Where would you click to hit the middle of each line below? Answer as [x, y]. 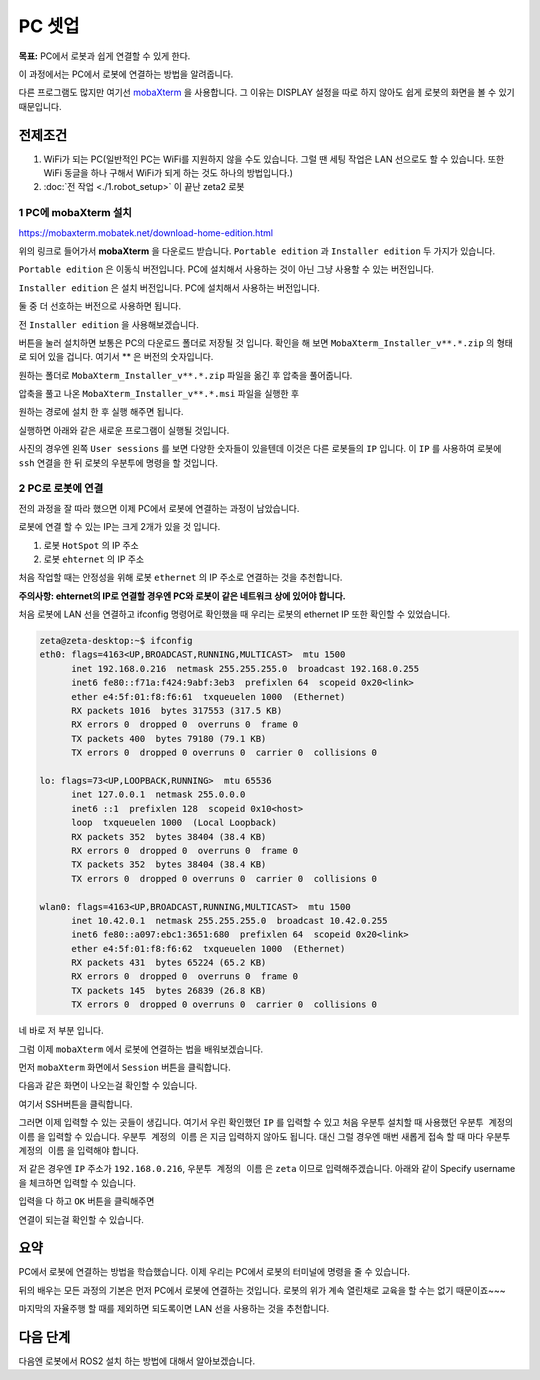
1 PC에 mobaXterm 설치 [75, 213]
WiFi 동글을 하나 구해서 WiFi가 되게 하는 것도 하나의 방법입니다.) [168, 173]
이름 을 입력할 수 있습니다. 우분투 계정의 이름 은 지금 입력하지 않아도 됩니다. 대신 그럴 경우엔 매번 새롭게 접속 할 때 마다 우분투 [264, 1136]
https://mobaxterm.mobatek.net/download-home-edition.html [146, 232]
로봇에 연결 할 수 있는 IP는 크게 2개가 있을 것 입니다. [119, 527]
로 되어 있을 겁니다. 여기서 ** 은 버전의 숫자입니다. [116, 357]
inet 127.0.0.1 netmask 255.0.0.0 [158, 794]
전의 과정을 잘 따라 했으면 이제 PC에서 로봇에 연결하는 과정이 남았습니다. [159, 508]
